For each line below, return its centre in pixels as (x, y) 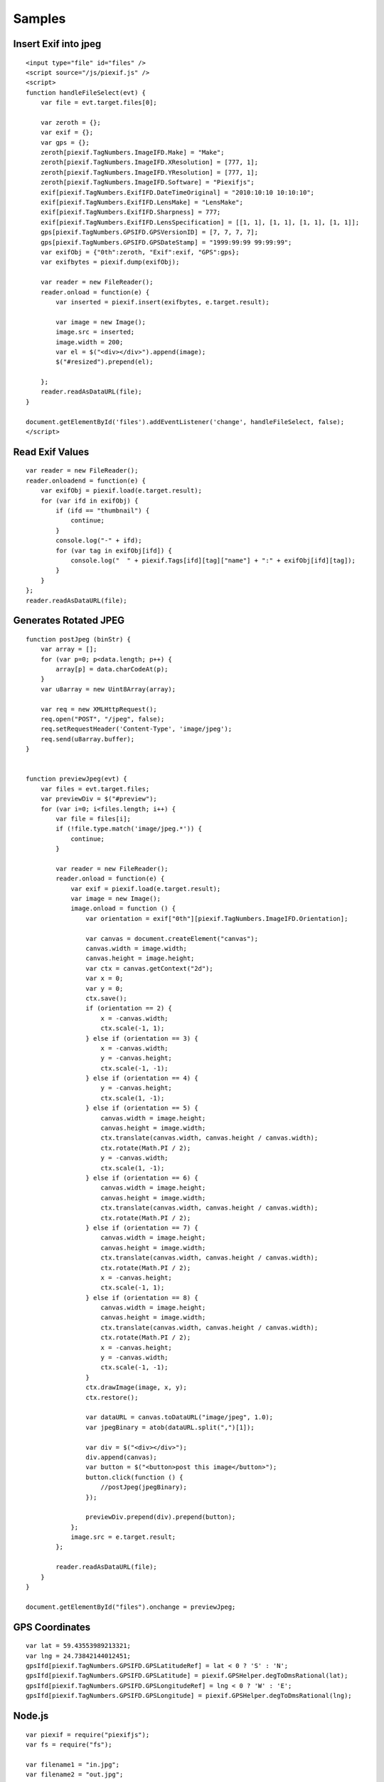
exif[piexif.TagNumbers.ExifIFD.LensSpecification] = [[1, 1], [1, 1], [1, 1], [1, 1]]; (200, 222)
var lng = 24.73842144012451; (79, 1656)
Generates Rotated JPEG (69, 620)
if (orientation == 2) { (129, 1008)
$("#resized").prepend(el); (105, 362)
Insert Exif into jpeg (57, 44)
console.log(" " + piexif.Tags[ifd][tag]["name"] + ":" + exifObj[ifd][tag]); (213, 560)
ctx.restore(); (112, 1397)
